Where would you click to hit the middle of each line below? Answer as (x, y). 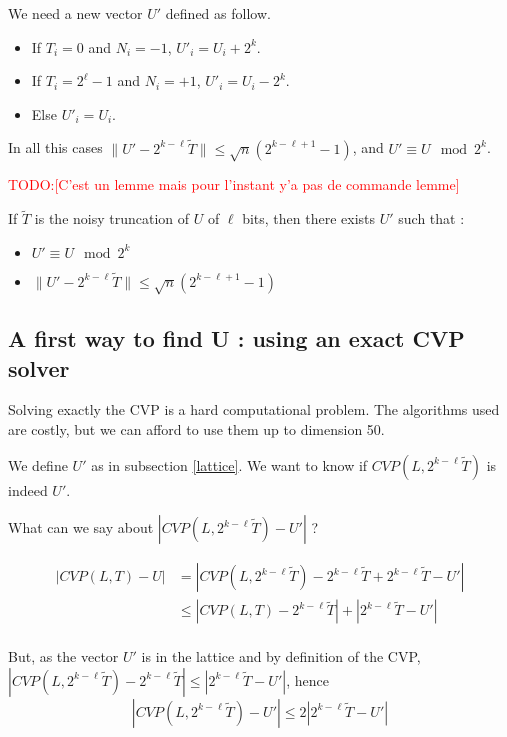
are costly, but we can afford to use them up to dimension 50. (196, 428)
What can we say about (81, 527)
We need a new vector (75, 13)
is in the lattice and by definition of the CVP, (281, 656)
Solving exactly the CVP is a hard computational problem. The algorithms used (254, 409)
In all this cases (55, 147)
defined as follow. (218, 13)
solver (39, 367)
